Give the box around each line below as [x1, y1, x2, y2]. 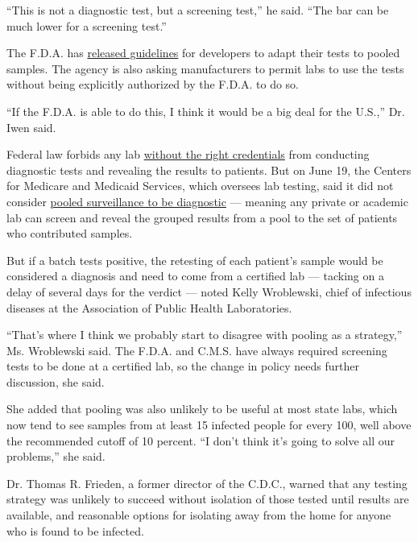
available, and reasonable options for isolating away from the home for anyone [6, 507, 391, 523]
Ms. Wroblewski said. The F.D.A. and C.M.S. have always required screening [6, 341, 387, 358]
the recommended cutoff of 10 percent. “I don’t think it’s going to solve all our [6, 432, 395, 449]
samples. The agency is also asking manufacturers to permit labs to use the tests [6, 60, 404, 77]
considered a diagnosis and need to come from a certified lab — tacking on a [6, 267, 384, 284]
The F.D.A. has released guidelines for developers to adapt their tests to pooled [6, 44, 400, 61]
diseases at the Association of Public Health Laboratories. [6, 299, 292, 316]
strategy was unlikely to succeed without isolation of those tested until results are [6, 490, 409, 507]
